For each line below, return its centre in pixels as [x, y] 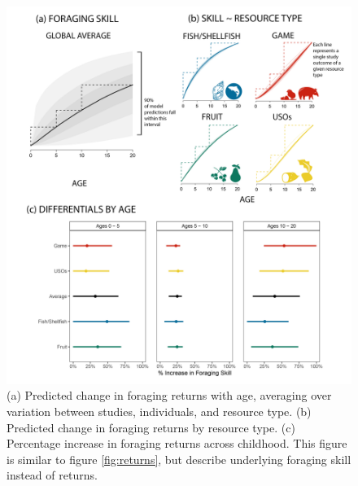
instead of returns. [52, 475]
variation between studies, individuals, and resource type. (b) [159, 412]
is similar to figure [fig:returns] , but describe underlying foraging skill [179, 459]
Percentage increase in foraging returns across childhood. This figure [177, 443]
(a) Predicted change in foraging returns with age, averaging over [169, 395]
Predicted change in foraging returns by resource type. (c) [151, 427]
